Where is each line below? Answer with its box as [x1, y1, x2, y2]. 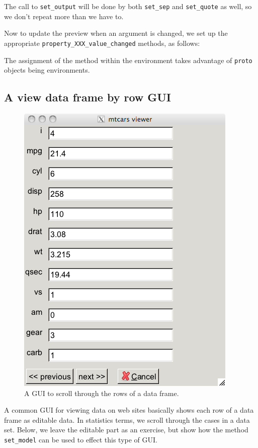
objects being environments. [4, 65, 90, 75]
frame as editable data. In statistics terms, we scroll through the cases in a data [4, 414, 250, 425]
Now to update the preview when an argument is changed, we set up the [4, 28, 228, 38]
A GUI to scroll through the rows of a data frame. [24, 387, 179, 398]
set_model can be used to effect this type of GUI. [4, 434, 157, 444]
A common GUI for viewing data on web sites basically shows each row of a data [4, 405, 254, 415]
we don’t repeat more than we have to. [4, 11, 124, 21]
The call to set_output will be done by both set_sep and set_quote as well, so [4, 1, 252, 11]
